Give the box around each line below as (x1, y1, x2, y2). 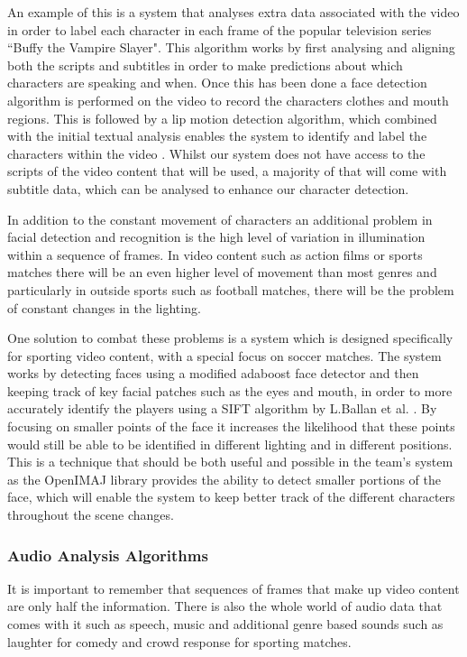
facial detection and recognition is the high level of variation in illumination (7, 227, 426, 246)
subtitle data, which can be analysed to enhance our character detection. (7, 179, 409, 198)
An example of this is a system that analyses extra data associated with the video (7, 3, 460, 21)
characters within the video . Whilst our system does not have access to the (7, 143, 426, 162)
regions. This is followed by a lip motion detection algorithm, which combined (7, 108, 437, 127)
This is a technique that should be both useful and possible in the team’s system (7, 452, 453, 471)
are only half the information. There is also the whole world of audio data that (7, 597, 443, 615)
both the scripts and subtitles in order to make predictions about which (7, 55, 403, 74)
